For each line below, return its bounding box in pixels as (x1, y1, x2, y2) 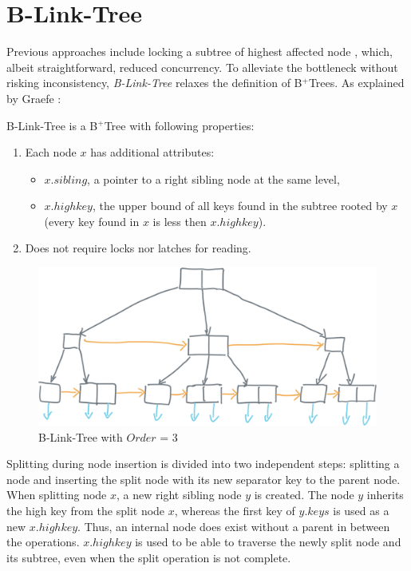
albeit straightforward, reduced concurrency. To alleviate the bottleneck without (6, 58, 398, 75)
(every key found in (44, 212, 140, 229)
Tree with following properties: (104, 117, 255, 133)
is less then (152, 212, 207, 229)
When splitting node (6, 486, 107, 503)
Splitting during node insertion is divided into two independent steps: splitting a (6, 455, 400, 472)
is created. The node (254, 486, 354, 503)
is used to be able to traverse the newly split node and (135, 533, 401, 550)
